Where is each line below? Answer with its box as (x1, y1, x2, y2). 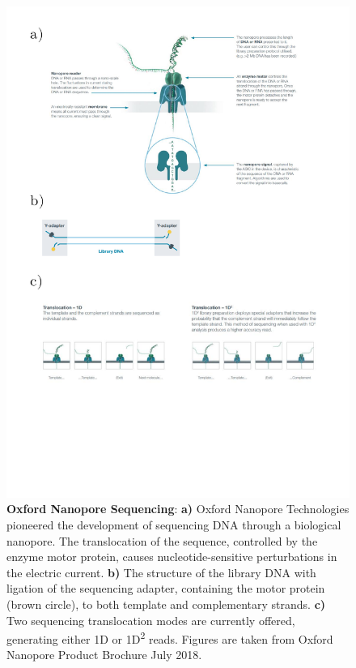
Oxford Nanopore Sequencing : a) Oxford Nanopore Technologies (6, 500, 350, 517)
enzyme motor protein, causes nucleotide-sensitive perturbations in (6, 548, 337, 565)
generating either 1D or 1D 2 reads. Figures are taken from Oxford (6, 628, 333, 647)
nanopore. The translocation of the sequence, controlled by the (6, 532, 318, 549)
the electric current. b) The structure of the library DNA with (6, 563, 316, 580)
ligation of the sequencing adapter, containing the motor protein (6, 580, 325, 597)
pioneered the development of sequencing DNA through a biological (6, 516, 341, 533)
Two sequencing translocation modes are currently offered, (6, 611, 295, 628)
